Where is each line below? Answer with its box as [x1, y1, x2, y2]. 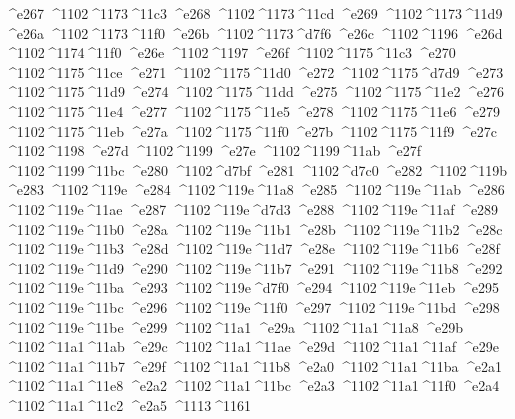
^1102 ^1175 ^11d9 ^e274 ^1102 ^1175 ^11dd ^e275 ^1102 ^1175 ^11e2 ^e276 [5, 81, 504, 102]
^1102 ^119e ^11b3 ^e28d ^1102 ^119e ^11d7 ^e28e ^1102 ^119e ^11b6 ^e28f [5, 238, 500, 259]
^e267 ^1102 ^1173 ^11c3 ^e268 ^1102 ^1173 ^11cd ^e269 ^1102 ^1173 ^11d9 [5, 3, 503, 23]
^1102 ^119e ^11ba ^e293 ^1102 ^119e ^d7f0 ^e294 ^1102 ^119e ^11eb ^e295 [5, 277, 499, 298]
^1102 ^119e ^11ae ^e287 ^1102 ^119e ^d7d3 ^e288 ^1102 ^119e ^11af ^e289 [5, 198, 499, 219]
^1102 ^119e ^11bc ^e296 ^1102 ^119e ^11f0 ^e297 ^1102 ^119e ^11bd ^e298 [5, 296, 500, 317]
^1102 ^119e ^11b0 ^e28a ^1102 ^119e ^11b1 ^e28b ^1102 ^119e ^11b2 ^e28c [5, 218, 503, 239]
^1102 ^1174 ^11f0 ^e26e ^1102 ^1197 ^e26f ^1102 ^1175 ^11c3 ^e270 [5, 42, 456, 63]
